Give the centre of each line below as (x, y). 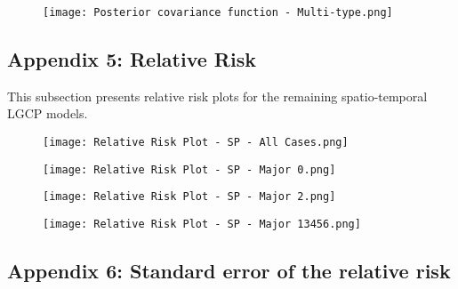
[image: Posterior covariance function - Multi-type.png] (218, 12)
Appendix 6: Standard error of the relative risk (229, 271)
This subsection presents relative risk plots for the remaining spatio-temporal (217, 96)
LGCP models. (48, 113)
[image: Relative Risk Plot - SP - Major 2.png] (189, 197)
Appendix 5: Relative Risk (132, 59)
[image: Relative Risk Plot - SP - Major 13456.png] (202, 225)
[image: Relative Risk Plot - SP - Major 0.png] (189, 169)
